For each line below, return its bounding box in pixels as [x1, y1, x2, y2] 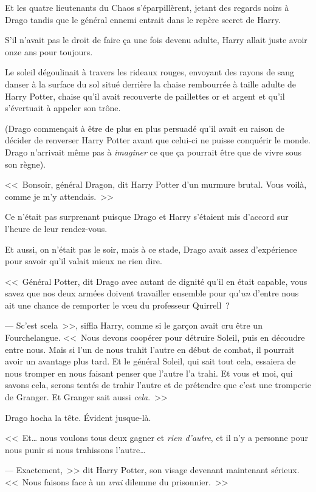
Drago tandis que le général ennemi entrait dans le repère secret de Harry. [5, 13, 281, 26]
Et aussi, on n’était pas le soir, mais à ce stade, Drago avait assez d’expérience [5, 242, 297, 255]
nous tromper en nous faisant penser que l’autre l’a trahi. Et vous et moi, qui [5, 366, 293, 379]
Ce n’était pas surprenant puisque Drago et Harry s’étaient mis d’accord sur [5, 210, 289, 223]
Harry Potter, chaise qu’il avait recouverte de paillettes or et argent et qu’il [5, 89, 285, 102]
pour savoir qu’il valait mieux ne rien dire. [5, 255, 162, 267]
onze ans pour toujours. [5, 45, 93, 58]
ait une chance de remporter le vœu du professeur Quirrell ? [5, 298, 230, 311]
